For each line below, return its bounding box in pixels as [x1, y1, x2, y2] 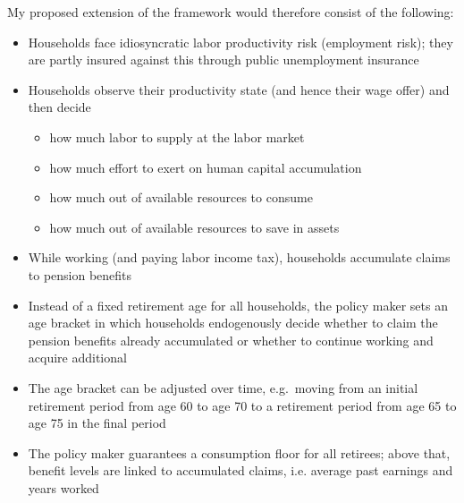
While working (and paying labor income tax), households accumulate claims [28, 248, 451, 267]
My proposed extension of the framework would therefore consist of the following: [7, 3, 454, 21]
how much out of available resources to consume [49, 188, 313, 207]
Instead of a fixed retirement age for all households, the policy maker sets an [28, 295, 448, 314]
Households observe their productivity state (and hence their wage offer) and [28, 80, 450, 98]
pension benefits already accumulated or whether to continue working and [28, 330, 434, 349]
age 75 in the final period [28, 413, 166, 432]
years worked [28, 478, 99, 497]
